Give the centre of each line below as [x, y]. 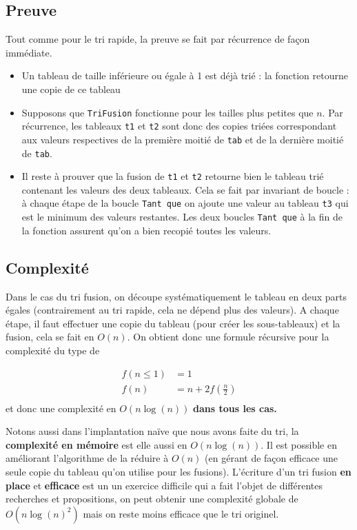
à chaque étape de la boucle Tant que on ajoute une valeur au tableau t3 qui [185, 203]
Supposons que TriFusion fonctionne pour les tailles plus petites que [167, 112]
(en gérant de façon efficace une [272, 458]
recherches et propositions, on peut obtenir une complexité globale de [152, 499]
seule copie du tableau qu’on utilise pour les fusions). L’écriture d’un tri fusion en [178, 471]
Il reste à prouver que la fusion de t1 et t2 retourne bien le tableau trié [173, 176]
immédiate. [29, 52]
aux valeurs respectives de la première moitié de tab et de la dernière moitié [183, 139]
